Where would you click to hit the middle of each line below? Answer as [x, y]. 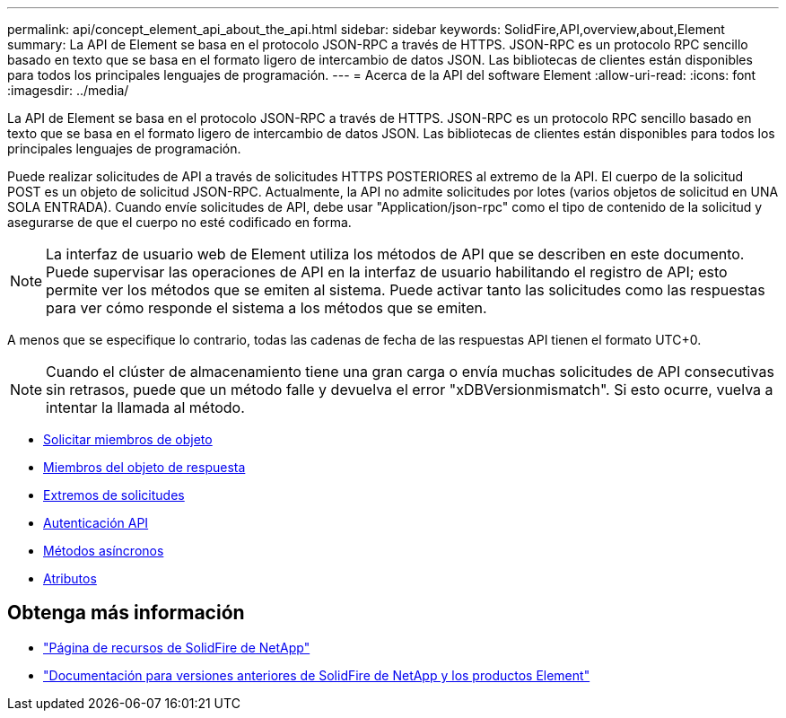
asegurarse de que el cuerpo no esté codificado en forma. [179, 222]
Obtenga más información [126, 613]
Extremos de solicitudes [114, 495]
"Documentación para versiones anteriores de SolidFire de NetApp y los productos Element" [317, 675]
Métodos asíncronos [104, 551]
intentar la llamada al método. [145, 407]
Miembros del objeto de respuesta [144, 467]
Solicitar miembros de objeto [128, 439]
